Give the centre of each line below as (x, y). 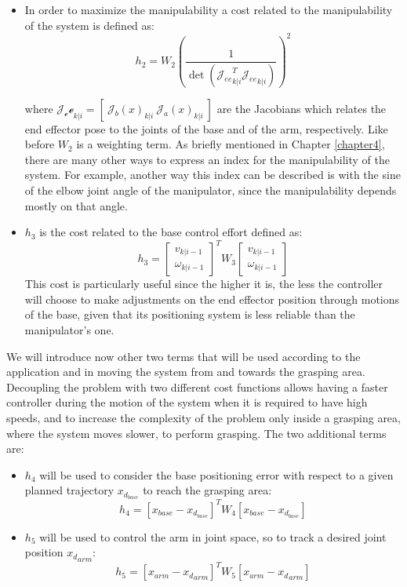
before (40, 144)
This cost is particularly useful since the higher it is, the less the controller (203, 284)
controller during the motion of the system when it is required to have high (187, 402)
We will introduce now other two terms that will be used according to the (184, 356)
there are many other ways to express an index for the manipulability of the (207, 159)
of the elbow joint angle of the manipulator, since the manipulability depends (211, 190)
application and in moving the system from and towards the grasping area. (186, 372)
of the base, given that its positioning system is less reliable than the (190, 314)
